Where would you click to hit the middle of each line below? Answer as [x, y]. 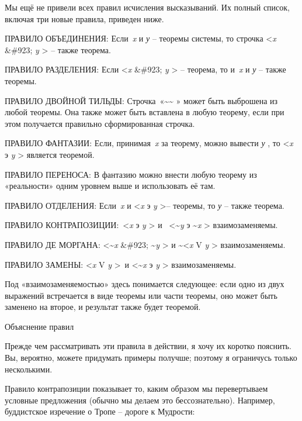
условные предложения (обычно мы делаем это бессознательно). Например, [140, 400]
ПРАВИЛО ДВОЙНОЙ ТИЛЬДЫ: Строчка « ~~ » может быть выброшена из [141, 100]
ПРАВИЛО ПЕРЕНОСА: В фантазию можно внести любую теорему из [131, 174]
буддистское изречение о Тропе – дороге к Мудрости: [100, 411]
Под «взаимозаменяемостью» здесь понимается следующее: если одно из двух [145, 284]
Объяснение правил [39, 326]
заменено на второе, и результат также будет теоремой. [103, 307]
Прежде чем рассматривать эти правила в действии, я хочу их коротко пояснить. [148, 346]
